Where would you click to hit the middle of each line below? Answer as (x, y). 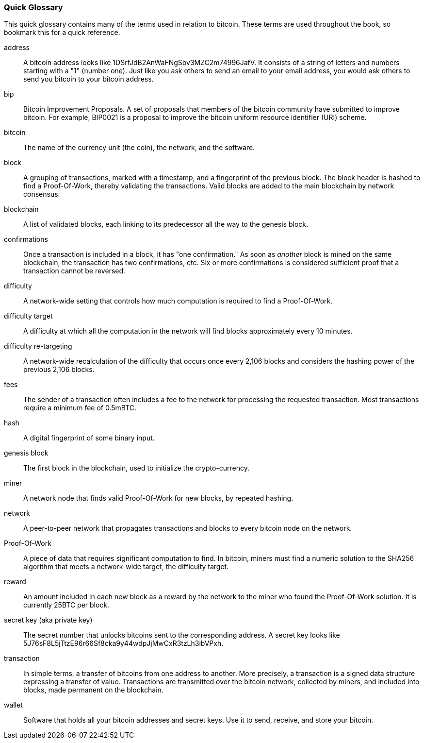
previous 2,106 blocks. (59, 370)
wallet (13, 705)
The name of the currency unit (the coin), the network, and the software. (139, 148)
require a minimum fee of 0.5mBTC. (80, 408)
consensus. (42, 194)
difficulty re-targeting (38, 346)
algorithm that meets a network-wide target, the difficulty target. (126, 567)
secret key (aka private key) (48, 620)
